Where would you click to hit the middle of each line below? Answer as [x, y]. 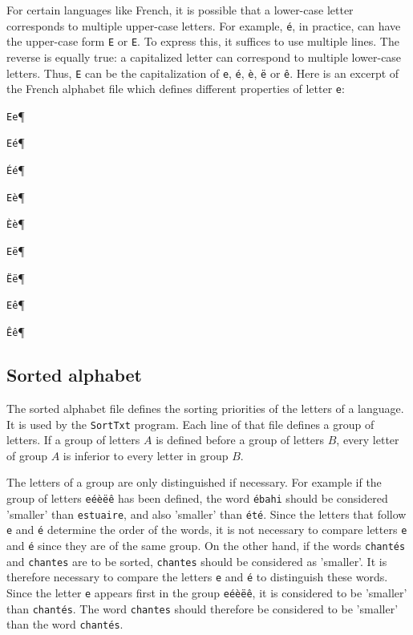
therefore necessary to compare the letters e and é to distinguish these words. [197, 577]
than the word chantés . [65, 624]
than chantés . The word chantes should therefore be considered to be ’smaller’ [202, 608]
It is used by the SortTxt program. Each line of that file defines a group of [190, 424]
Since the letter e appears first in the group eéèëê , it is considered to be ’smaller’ [207, 592]
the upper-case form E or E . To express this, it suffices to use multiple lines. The [203, 41]
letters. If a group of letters [73, 440]
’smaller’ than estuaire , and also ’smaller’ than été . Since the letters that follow [206, 514]
